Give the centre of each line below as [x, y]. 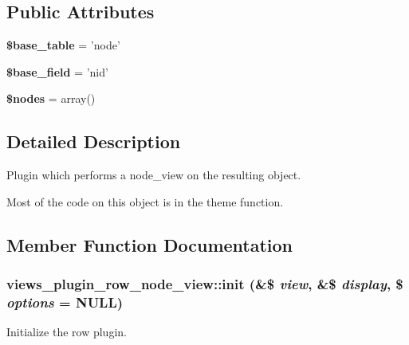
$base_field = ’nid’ [57, 71]
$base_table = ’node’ [63, 45]
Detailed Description [94, 141]
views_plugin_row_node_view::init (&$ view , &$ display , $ [205, 284]
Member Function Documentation [150, 244]
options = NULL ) [65, 302]
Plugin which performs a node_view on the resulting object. [154, 175]
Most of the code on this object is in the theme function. [145, 201]
